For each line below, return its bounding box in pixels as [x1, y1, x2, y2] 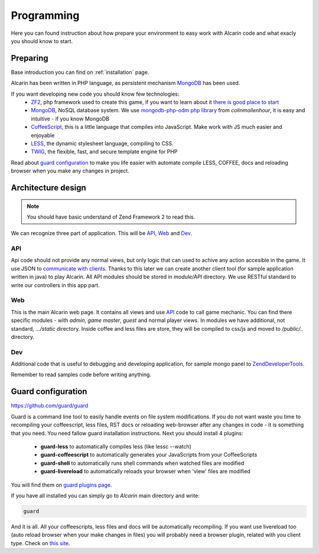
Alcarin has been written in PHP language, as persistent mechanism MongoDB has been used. [11, 80, 240, 87]
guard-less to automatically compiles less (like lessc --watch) [40, 443, 192, 450]
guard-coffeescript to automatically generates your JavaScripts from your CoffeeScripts [40, 451, 258, 458]
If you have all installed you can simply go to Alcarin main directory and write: [11, 492, 200, 499]
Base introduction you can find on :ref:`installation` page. [11, 69, 149, 76]
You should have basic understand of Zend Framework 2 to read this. [27, 213, 196, 220]
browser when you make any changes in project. [11, 167, 129, 174]
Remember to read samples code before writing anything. [11, 371, 152, 378]
